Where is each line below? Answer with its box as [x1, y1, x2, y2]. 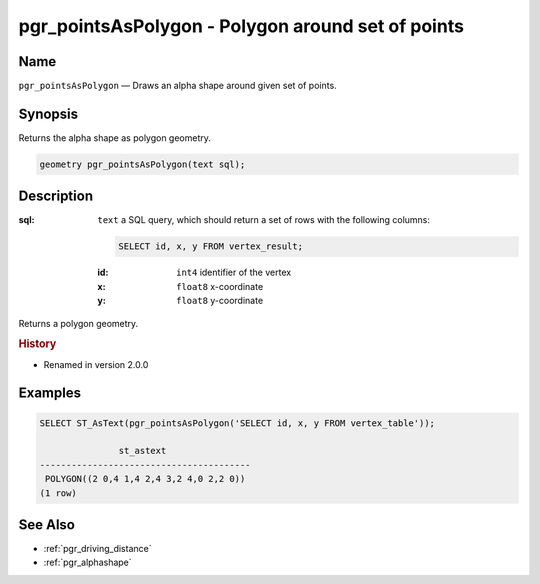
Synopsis [18, 105, 79, 122]
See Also [18, 516, 75, 533]
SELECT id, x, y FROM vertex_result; [118, 241, 304, 252]
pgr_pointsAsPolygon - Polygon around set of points [18, 15, 465, 37]
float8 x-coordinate [176, 280, 264, 292]
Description [18, 188, 94, 205]
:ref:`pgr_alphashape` [43, 556, 132, 569]
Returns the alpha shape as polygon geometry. [18, 131, 212, 144]
